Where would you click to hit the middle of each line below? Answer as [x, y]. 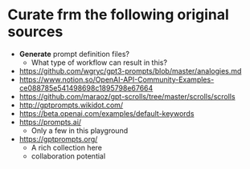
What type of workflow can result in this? [99, 62]
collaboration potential [68, 156]
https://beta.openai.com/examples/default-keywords [107, 113]
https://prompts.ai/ [50, 122]
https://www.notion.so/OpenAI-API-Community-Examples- [117, 79]
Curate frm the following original [119, 15]
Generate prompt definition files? [74, 54]
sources [35, 32]
